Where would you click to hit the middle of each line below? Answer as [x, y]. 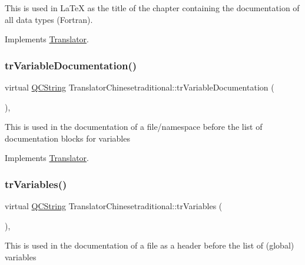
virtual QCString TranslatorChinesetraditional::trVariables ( [114, 206]
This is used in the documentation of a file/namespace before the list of [134, 127]
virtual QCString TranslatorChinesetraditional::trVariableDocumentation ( [140, 87]
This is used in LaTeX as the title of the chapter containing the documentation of [152, 8]
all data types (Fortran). [49, 19]
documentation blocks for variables [67, 138]
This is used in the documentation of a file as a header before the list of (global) [150, 245]
